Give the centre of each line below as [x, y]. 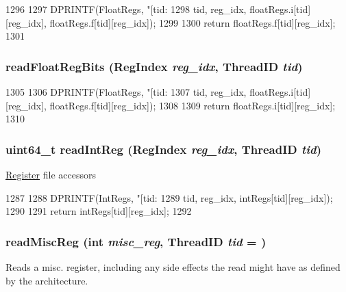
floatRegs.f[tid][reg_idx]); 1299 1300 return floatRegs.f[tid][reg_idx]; [193, 22]
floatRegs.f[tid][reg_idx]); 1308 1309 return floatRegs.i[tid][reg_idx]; [193, 105]
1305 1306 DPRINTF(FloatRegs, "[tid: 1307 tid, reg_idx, [126, 92]
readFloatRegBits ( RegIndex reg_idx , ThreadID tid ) [154, 66]
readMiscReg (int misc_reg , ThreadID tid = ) [136, 241]
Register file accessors [51, 174]
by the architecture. [47, 280]
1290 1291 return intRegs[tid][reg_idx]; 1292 [99, 211]
